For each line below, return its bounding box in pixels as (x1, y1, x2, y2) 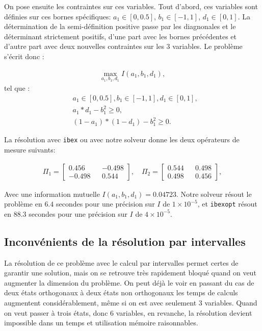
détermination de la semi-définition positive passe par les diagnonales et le (4, 21, 236, 32)
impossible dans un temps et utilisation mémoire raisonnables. (4, 317, 198, 328)
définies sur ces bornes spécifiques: (4, 11, 111, 21)
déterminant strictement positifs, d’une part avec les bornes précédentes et (4, 31, 237, 41)
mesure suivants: (4, 144, 56, 155)
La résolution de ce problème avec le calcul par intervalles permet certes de (4, 257, 239, 268)
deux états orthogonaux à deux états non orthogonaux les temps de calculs (4, 287, 238, 298)
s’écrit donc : (4, 50, 44, 61)
